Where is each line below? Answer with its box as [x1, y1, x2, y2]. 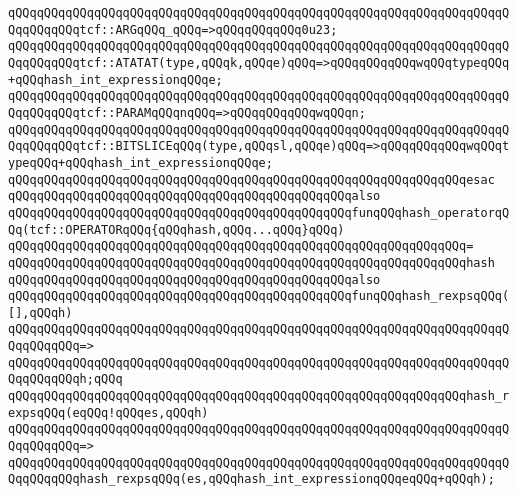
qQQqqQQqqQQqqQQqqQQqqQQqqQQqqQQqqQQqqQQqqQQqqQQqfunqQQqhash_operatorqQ [8, 205, 510, 220]
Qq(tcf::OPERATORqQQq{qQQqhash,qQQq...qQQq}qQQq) [8, 222, 345, 237]
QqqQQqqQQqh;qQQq [8, 372, 123, 387]
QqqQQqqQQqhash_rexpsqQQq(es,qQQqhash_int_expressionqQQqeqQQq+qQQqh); [8, 472, 495, 487]
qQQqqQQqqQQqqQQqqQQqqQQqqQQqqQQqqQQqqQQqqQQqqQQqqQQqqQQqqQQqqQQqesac [8, 172, 495, 187]
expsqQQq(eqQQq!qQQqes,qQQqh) [8, 405, 209, 420]
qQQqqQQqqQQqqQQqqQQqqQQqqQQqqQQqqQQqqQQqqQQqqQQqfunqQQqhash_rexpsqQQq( [8, 289, 510, 304]
